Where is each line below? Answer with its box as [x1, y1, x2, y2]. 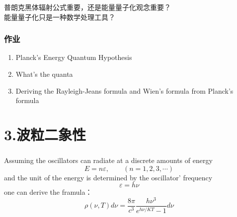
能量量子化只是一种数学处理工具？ [4, 11, 115, 22]
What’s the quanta [15, 68, 73, 79]
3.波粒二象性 [4, 124, 86, 144]
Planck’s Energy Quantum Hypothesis [15, 52, 132, 62]
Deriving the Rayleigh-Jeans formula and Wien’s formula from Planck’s [15, 85, 234, 96]
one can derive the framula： [4, 187, 92, 197]
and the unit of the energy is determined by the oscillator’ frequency [4, 172, 213, 182]
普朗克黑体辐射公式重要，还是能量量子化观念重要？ [4, 1, 171, 12]
